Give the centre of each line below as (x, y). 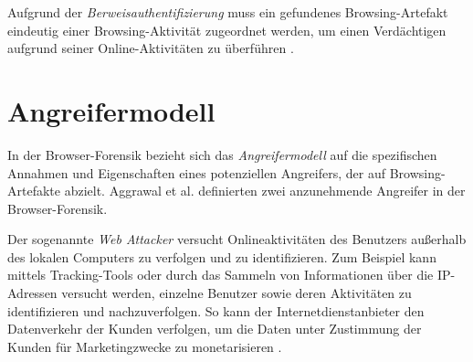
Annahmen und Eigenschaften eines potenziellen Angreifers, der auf (196, 172)
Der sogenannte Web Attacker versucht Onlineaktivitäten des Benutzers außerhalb (237, 239)
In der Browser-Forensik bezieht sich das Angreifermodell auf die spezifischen (222, 154)
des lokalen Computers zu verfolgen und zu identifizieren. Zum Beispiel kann (222, 256)
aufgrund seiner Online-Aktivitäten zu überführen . (151, 48)
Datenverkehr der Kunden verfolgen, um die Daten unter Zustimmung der (215, 329)
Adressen (32, 293)
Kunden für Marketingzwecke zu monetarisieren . (145, 346)
